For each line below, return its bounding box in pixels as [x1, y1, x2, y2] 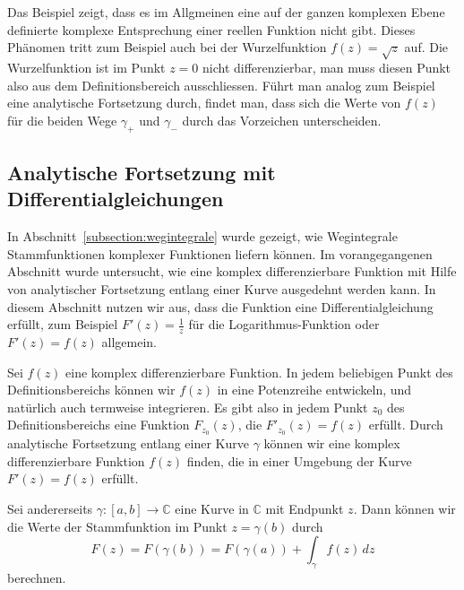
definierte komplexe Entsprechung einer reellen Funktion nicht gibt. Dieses [7, 20, 416, 39]
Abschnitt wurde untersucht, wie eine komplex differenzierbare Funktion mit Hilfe [7, 262, 457, 281]
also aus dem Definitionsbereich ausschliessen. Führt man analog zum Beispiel [7, 75, 435, 94]
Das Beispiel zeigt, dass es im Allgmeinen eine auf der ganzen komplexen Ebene [7, 3, 445, 21]
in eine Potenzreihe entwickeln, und [217, 380, 412, 399]
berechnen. [7, 568, 66, 586]
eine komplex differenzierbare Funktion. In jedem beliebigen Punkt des [65, 362, 453, 381]
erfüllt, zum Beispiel [7, 315, 118, 334]
